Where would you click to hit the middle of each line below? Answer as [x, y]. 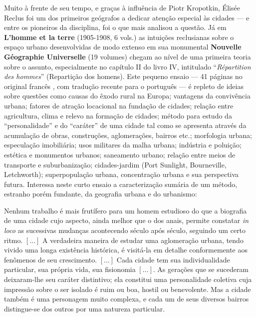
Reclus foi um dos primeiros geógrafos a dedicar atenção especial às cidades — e [127, 17]
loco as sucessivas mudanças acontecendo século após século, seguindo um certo [125, 230]
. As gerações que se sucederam [201, 269]
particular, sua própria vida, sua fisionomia [70, 269]
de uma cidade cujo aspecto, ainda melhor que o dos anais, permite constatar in [127, 220]
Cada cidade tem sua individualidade [173, 259]
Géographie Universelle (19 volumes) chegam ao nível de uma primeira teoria [128, 56]
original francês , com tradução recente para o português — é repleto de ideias [124, 86]
